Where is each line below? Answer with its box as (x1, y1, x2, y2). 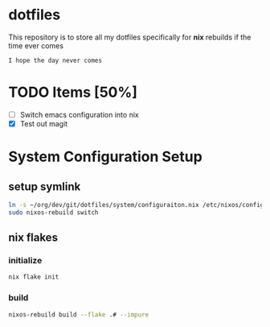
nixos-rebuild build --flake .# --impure (8, 310, 149, 319)
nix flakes (8, 231, 59, 245)
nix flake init (8, 273, 59, 281)
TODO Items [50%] (8, 83, 138, 101)
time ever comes (8, 40, 64, 50)
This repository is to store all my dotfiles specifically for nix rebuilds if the (8, 32, 252, 42)
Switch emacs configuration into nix (19, 110, 139, 119)
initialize (8, 255, 43, 267)
